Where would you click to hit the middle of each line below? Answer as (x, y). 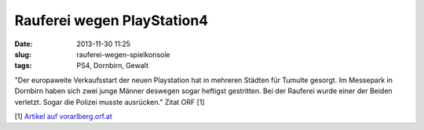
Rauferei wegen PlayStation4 (111, 20)
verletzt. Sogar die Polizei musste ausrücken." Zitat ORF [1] (110, 102)
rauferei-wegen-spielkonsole (123, 54)
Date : (24, 44)
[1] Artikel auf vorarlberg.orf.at (64, 116)
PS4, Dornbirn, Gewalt (113, 66)
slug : (23, 54)
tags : (23, 66)
